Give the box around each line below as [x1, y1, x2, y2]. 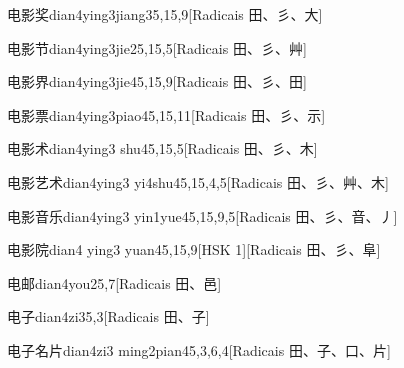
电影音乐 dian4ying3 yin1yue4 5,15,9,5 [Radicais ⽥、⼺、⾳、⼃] [7, 205, 398, 226]
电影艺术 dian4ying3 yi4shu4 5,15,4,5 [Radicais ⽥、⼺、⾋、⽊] [7, 171, 389, 192]
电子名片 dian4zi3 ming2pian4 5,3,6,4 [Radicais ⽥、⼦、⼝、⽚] [7, 339, 391, 360]
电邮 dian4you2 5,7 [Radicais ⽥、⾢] [7, 272, 222, 293]
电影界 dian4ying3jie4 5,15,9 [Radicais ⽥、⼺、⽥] [7, 71, 307, 92]
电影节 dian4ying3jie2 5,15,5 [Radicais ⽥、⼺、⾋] [7, 37, 307, 58]
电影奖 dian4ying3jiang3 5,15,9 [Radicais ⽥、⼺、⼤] [7, 4, 323, 24]
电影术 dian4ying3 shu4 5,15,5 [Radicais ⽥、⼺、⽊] [7, 138, 318, 159]
